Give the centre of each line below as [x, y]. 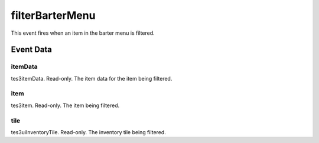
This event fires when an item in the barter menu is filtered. [83, 33]
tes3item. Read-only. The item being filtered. [65, 105]
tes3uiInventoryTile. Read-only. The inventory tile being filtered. [89, 132]
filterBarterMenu [53, 15]
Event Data [32, 50]
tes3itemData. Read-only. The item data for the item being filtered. [92, 78]
